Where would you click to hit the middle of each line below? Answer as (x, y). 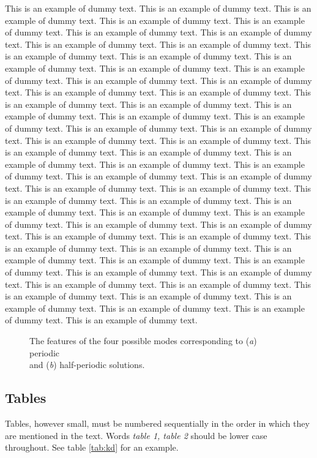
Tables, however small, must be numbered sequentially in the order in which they (157, 423)
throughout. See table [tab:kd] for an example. (92, 447)
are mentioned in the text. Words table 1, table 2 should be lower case (136, 435)
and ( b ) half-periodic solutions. (87, 365)
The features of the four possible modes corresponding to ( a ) (143, 341)
